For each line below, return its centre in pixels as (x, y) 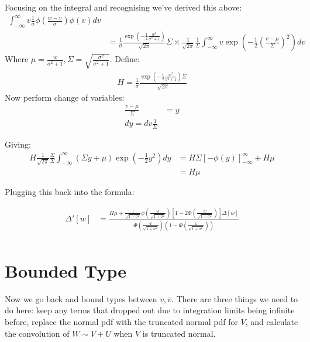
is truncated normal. (179, 333)
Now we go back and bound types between (81, 298)
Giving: (18, 144)
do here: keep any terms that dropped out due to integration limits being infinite (150, 310)
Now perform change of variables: (65, 97)
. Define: (125, 59)
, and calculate (272, 321)
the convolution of (37, 333)
